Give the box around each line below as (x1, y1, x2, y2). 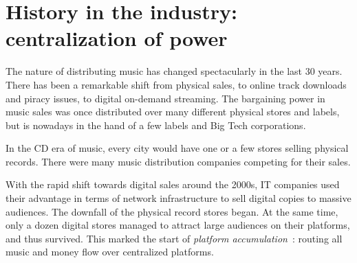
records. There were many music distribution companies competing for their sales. (6, 154, 351, 168)
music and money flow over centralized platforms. (6, 244, 214, 259)
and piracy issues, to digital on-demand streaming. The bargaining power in (6, 91, 325, 105)
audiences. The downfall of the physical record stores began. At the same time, (6, 204, 338, 218)
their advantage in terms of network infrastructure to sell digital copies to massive (6, 191, 351, 205)
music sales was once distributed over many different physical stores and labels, (6, 104, 340, 119)
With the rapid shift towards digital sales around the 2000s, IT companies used (6, 177, 340, 192)
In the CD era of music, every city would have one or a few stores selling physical (6, 141, 349, 155)
